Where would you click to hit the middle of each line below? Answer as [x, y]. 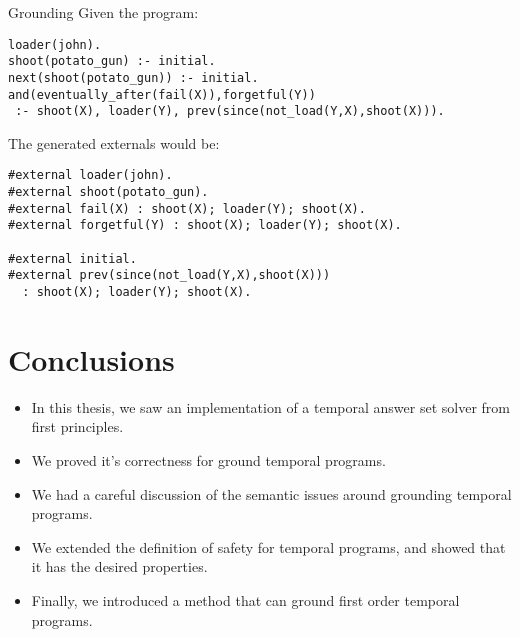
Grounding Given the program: [103, 12]
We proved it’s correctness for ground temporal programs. [208, 460]
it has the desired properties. [119, 566]
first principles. [77, 426]
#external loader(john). [90, 175]
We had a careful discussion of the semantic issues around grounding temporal [271, 493]
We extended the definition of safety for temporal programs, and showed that [268, 546]
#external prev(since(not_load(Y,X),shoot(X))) [169, 275]
